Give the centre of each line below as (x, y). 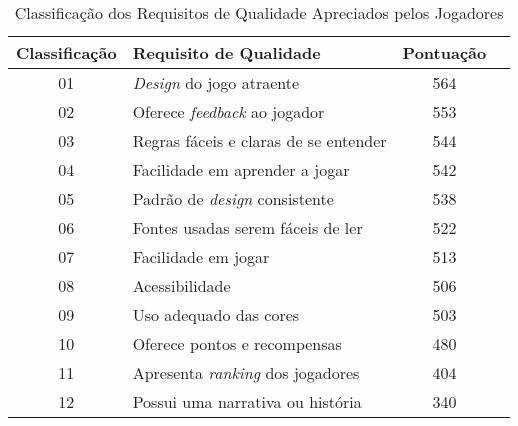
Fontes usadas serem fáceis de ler (247, 227)
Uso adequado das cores (216, 314)
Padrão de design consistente (233, 198)
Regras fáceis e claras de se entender (259, 140)
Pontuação (444, 52)
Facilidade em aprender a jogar (241, 169)
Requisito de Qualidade (226, 52)
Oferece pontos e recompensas (237, 343)
